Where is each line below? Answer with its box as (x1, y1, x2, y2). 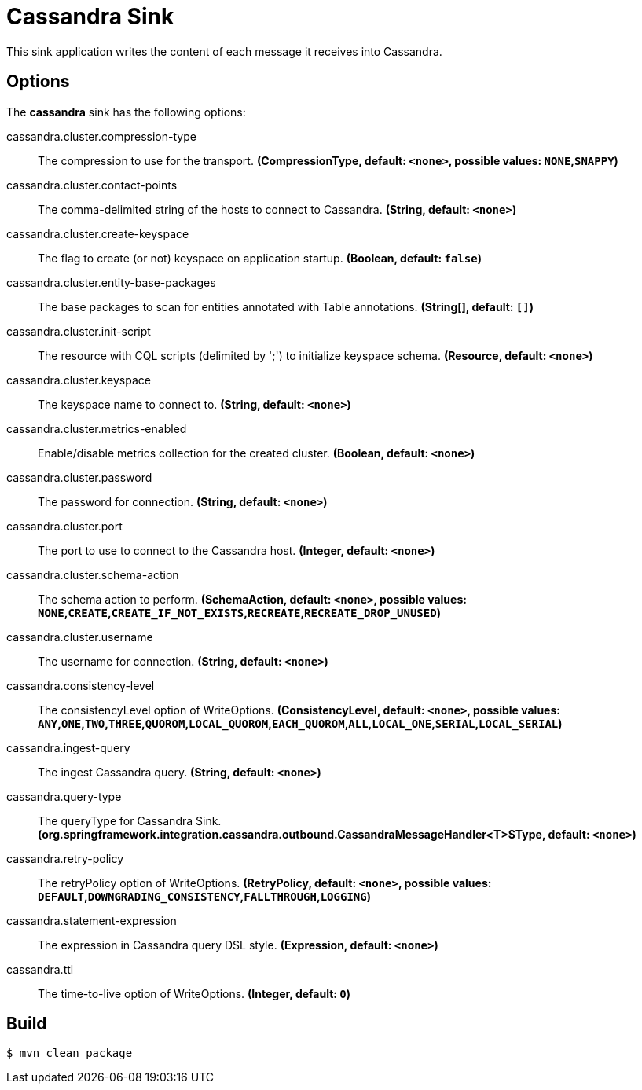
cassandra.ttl (6, 962, 74, 976)
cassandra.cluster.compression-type (6, 129, 196, 143)
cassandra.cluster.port (6, 519, 123, 533)
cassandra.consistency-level (6, 678, 155, 692)
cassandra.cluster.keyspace (6, 373, 151, 387)
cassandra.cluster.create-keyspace (6, 226, 189, 240)
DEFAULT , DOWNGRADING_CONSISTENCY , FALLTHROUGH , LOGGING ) (38, 889, 371, 903)
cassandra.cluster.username (6, 629, 153, 644)
